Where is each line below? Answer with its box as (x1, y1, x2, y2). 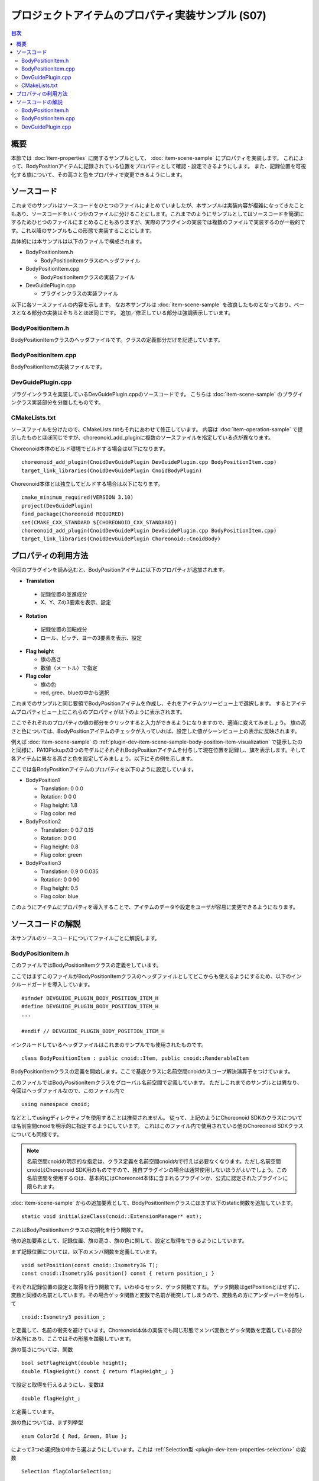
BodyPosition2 (25, 818, 61, 825)
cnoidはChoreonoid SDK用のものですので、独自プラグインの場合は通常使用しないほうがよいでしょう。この (27, 1166, 287, 1173)
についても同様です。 (11, 1130, 62, 1137)
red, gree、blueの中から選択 (40, 689, 110, 696)
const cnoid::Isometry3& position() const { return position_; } (21, 1270, 215, 1277)
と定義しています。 (11, 1408, 57, 1415)
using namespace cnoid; (21, 1101, 90, 1108)
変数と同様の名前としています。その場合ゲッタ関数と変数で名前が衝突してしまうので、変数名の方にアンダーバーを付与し (11, 1291, 305, 1299)
